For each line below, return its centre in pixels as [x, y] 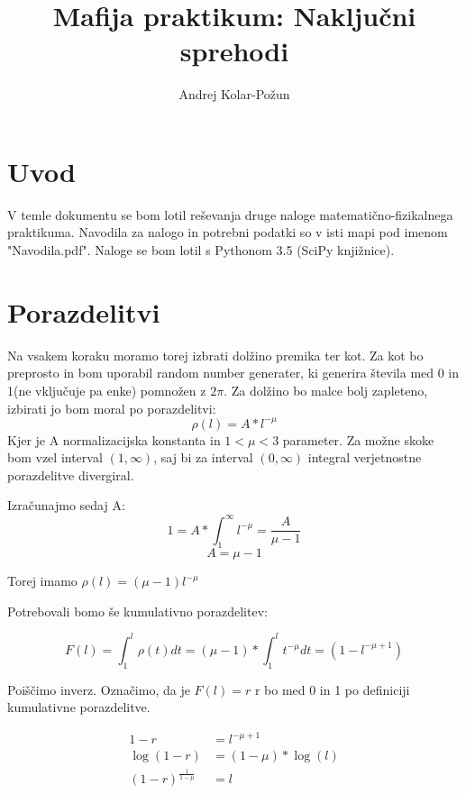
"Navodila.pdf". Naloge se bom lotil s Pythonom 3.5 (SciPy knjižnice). [201, 250]
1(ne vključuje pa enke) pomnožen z [107, 390]
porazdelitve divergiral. [71, 475]
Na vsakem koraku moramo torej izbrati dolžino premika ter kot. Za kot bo [215, 355]
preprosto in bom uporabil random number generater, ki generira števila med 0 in [233, 373]
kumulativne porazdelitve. [79, 707]
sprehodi [234, 51]
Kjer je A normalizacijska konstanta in [114, 439]
